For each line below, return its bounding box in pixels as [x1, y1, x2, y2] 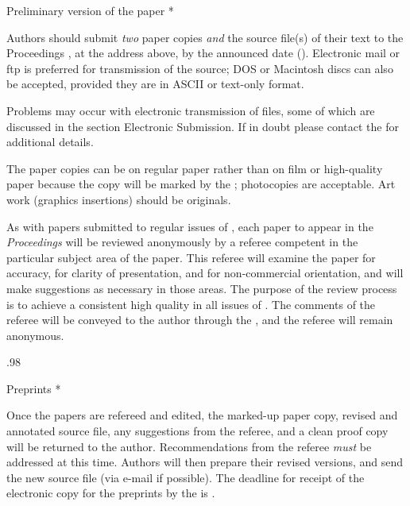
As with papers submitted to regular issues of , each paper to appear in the [6, 218, 373, 234]
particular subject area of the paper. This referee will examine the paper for [6, 249, 376, 265]
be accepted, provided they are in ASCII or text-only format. [6, 75, 304, 92]
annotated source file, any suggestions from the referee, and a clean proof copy [6, 423, 389, 439]
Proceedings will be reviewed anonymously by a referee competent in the [6, 234, 358, 250]
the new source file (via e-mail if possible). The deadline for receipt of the [6, 469, 365, 485]
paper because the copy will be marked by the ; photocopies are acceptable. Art [6, 176, 396, 192]
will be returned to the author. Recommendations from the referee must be [6, 438, 372, 454]
